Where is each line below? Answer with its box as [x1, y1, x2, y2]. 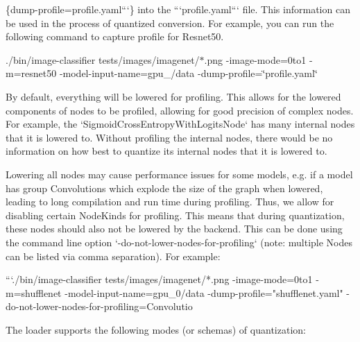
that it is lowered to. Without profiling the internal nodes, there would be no [6, 130, 333, 144]
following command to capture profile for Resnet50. [6, 29, 224, 44]
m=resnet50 [6, 66, 57, 80]
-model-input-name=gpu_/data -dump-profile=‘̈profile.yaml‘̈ [59, 66, 318, 80]
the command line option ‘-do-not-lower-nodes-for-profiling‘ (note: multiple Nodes [6, 234, 353, 249]
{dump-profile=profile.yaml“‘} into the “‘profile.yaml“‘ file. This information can [6, 2, 350, 16]
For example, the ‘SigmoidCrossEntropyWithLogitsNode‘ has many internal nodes [6, 117, 355, 131]
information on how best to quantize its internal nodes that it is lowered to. [6, 144, 327, 158]
